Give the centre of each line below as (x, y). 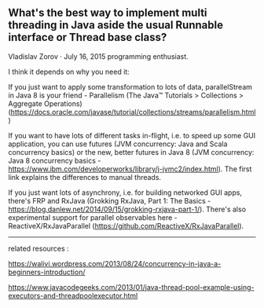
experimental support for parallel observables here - (93, 217)
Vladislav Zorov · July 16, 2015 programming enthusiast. (98, 56)
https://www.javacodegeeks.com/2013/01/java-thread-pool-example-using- (131, 287)
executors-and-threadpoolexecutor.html (73, 295)
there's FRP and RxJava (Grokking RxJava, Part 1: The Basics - (110, 200)
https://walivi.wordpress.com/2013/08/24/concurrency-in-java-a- (115, 263)
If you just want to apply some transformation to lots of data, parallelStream (130, 86)
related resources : (38, 248)
